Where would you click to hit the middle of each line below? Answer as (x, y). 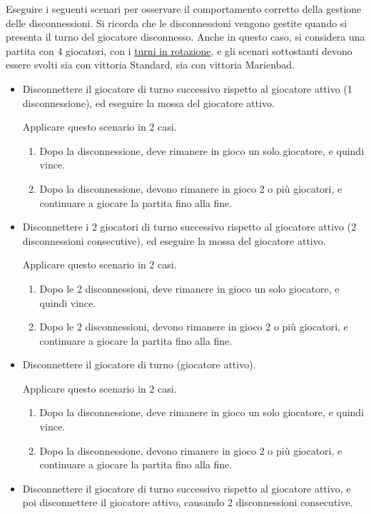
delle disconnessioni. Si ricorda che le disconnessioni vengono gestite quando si (177, 22)
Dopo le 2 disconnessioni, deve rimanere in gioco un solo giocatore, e (189, 288)
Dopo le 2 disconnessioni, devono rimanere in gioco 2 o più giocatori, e (194, 327)
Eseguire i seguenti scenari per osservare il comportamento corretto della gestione (184, 9)
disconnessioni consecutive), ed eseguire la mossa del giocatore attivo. (174, 240)
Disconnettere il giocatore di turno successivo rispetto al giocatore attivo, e (187, 488)
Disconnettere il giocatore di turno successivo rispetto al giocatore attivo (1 (187, 88)
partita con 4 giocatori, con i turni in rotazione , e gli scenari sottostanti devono (179, 50)
